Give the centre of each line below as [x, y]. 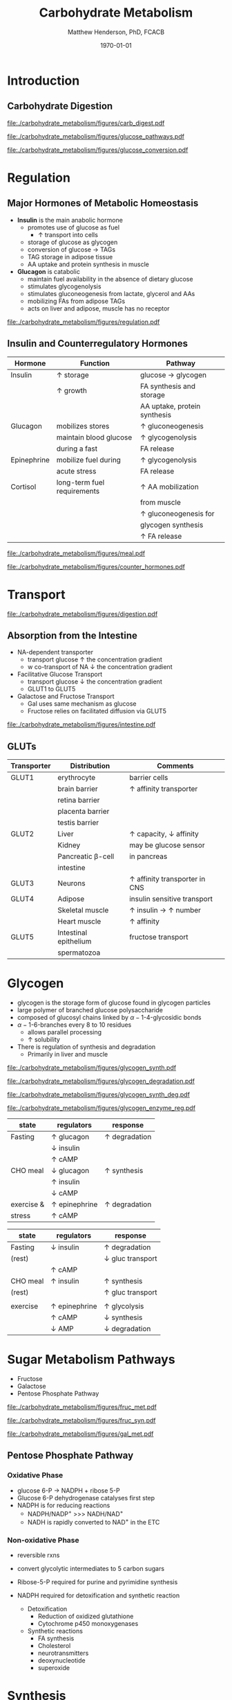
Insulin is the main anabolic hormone [70, 220]
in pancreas [148, 856]
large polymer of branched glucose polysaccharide [90, 1010]
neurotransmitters [63, 1653]
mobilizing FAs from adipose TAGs [76, 301]
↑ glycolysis [124, 1306]
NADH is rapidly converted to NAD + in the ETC [94, 1521]
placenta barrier [84, 811]
